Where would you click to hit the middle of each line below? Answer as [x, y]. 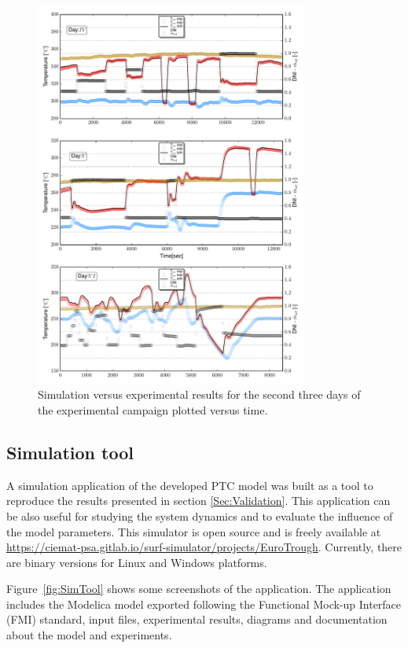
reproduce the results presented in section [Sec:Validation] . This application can [198, 501]
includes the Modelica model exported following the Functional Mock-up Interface [204, 604]
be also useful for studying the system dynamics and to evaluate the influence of [200, 515]
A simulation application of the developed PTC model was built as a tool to [190, 485]
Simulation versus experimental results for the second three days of [199, 394]
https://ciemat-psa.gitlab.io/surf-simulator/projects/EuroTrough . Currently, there [204, 547]
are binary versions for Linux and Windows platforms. [137, 562]
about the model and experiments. [89, 635]
